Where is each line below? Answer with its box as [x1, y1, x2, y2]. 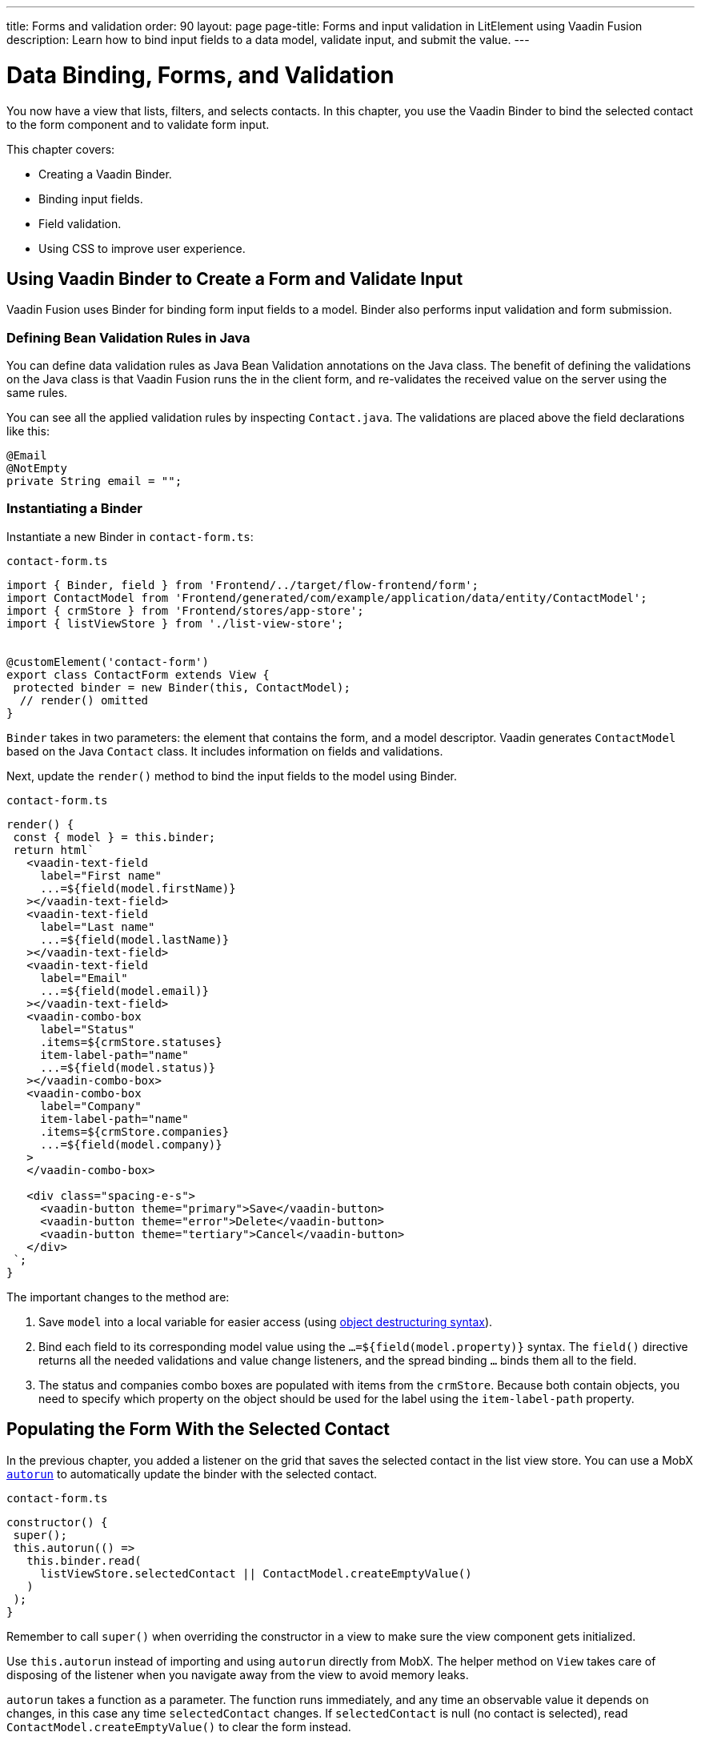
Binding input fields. [38, 191, 143, 206]
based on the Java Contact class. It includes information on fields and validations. [6, 744, 443, 758]
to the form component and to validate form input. [6, 117, 270, 131]
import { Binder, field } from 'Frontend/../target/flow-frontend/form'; [6, 578, 479, 591]
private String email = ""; [6, 475, 182, 488]
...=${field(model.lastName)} [40, 932, 230, 946]
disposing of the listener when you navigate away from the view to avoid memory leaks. [6, 1667, 469, 1682]
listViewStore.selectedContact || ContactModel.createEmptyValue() [40, 1566, 472, 1580]
